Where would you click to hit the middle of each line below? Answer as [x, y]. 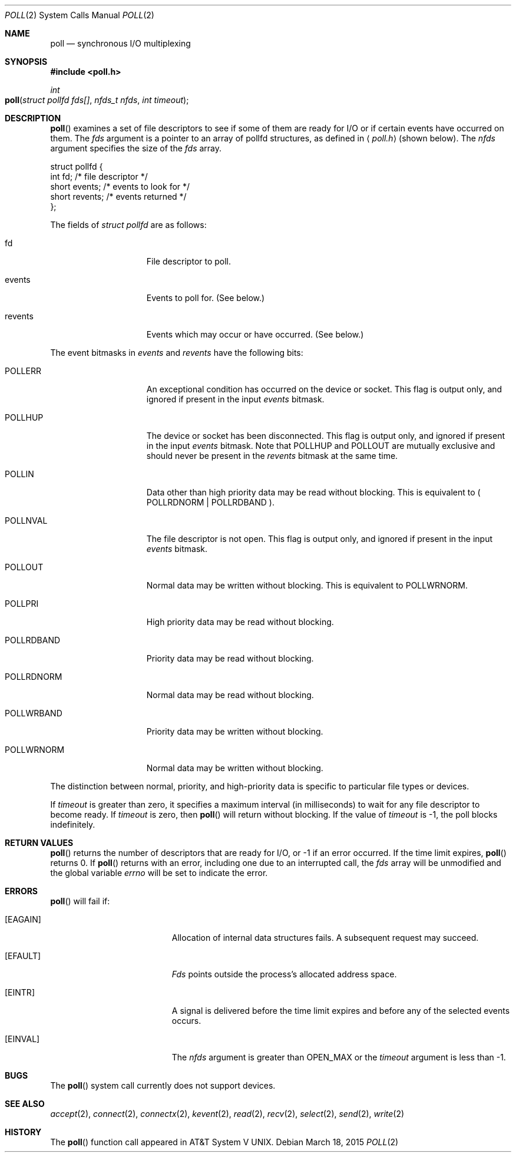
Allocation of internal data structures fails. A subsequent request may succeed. [325, 938]
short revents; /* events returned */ [118, 196]
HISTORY [23, 1132]
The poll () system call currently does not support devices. [163, 1085]
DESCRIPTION [33, 118]
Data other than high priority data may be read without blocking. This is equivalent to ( [313, 492]
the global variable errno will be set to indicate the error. [159, 873]
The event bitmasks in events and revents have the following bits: [177, 353]
